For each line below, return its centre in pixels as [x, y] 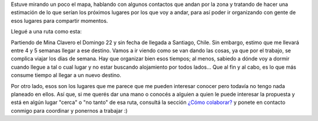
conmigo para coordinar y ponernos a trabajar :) [69, 110]
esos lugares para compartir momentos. [59, 21]
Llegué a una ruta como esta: [46, 32]
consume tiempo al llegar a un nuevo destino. [66, 75]
